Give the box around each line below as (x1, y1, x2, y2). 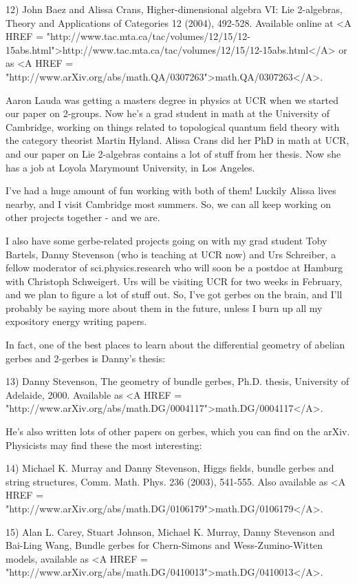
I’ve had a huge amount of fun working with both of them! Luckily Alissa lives (6, 183, 336, 198)
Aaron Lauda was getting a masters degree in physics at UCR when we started (6, 92, 338, 107)
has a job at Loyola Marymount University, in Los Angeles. (6, 160, 255, 174)
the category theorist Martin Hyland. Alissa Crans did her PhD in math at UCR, (6, 133, 349, 147)
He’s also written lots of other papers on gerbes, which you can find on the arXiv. (6, 424, 350, 439)
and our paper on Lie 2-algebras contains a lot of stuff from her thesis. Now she (6, 146, 341, 160)
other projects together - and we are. (6, 210, 160, 225)
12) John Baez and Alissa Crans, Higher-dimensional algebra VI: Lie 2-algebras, (6, 2, 343, 16)
